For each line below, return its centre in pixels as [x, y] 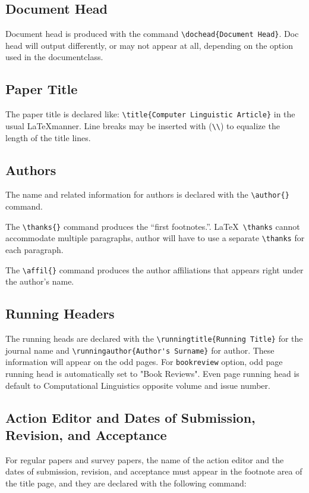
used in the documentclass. [54, 57]
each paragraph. [34, 249]
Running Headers [60, 313]
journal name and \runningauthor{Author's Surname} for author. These [140, 350]
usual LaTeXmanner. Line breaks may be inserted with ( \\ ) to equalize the [143, 125]
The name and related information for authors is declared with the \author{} [147, 194]
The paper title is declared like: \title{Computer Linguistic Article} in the [150, 114]
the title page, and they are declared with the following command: [126, 483]
